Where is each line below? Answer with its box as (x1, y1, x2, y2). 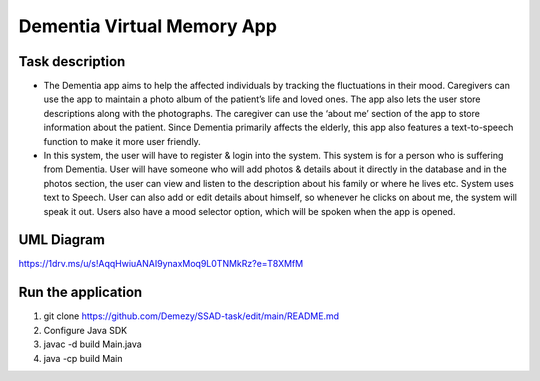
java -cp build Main (43, 352, 123, 364)
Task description (18, 53, 126, 70)
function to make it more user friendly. (43, 135, 202, 147)
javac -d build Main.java (43, 338, 142, 350)
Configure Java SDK (43, 324, 128, 336)
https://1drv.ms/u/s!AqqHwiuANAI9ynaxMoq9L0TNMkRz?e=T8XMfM (18, 258, 304, 270)
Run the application (18, 284, 143, 301)
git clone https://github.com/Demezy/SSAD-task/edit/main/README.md (43, 310, 340, 322)
